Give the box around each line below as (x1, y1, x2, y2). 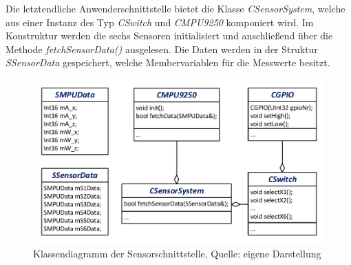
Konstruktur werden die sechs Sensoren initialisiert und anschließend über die (6, 28, 333, 43)
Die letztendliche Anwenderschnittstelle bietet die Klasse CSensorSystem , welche (6, 1, 345, 15)
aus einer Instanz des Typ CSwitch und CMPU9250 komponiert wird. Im (6, 14, 314, 29)
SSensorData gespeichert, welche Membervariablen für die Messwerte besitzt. (6, 55, 330, 70)
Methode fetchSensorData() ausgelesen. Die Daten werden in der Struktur (6, 41, 318, 56)
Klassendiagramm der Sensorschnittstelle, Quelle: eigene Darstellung (33, 246, 321, 260)
